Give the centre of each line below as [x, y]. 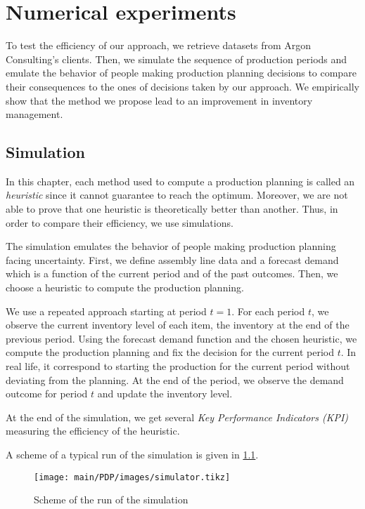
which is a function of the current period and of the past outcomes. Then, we [172, 273]
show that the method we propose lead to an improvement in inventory [159, 100]
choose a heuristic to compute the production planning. [125, 287]
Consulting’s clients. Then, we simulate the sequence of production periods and [177, 59]
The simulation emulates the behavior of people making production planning [171, 246]
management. [34, 114]
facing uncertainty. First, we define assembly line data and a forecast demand [172, 259]
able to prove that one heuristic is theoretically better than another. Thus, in [172, 209]
